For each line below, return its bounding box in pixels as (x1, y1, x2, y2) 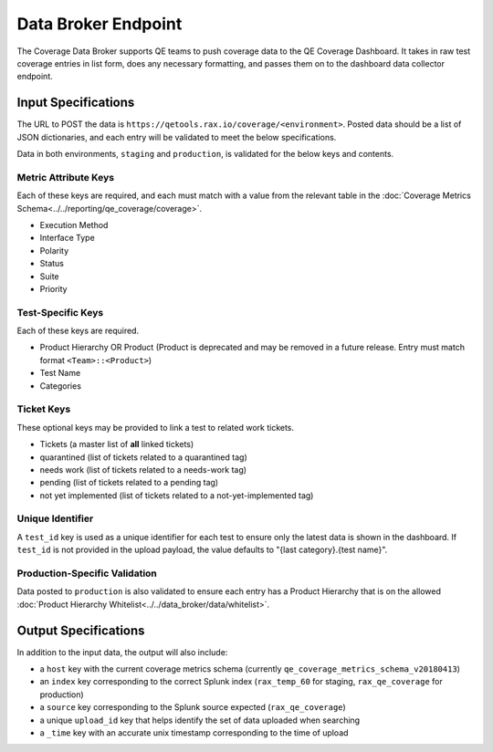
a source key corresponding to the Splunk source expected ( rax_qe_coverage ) (39, 702, 346, 713)
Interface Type (39, 233, 95, 244)
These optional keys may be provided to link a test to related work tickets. (16, 422, 295, 433)
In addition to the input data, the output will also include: (16, 646, 228, 657)
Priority (39, 283, 68, 294)
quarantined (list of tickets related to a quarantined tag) (39, 452, 247, 463)
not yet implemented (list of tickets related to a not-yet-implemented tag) (39, 489, 314, 501)
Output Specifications (16, 622, 145, 638)
